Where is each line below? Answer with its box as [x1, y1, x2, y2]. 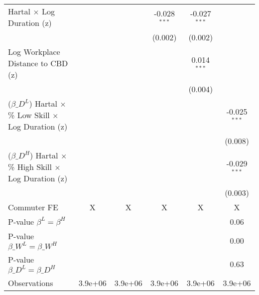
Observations [8, 277, 53, 289]
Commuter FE [8, 201, 58, 213]
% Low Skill [8, 109, 50, 121]
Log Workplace [8, 46, 60, 57]
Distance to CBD [8, 57, 68, 69]
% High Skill [8, 161, 52, 172]
